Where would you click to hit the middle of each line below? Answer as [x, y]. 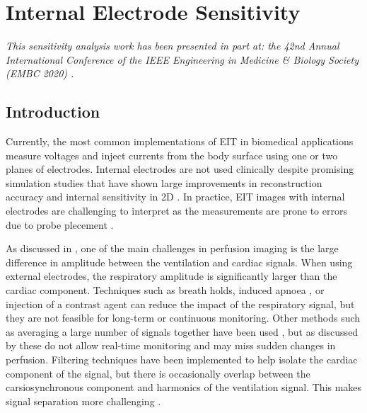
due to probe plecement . [60, 224]
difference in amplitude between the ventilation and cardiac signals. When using [179, 262]
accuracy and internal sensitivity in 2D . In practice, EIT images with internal [175, 197]
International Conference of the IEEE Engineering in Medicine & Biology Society [182, 59]
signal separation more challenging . [83, 401]
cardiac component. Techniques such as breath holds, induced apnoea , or [165, 290]
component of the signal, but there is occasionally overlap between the [158, 373]
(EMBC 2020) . [40, 73]
